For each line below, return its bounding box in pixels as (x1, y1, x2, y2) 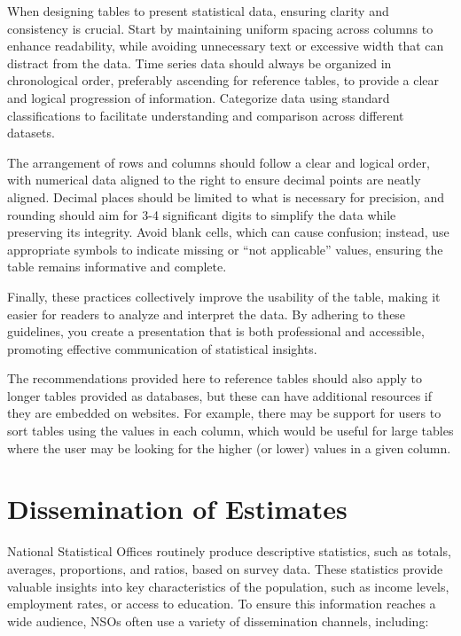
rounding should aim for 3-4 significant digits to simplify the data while (7, 205, 396, 224)
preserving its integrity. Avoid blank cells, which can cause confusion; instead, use (7, 223, 449, 241)
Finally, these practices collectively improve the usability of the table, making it (7, 287, 441, 305)
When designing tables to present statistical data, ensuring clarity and (7, 2, 389, 20)
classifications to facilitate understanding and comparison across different (7, 106, 404, 124)
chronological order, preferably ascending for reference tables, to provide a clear (7, 71, 440, 90)
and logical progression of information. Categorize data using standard (7, 88, 390, 106)
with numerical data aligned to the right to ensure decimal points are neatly (7, 170, 421, 189)
